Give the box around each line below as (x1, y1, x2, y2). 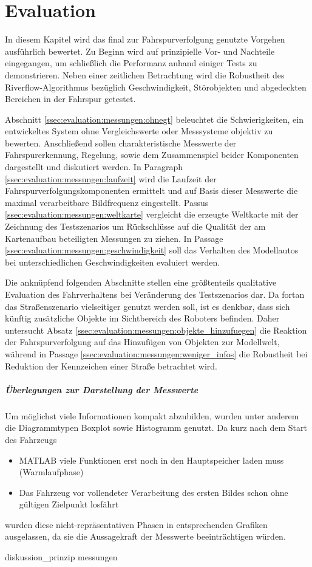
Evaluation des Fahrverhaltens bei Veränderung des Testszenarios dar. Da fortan (5, 288, 305, 300)
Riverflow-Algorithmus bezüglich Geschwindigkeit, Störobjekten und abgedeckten (5, 80, 307, 93)
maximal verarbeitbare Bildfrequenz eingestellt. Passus (5, 196, 209, 208)
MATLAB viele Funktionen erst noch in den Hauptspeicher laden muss (19, 453, 284, 466)
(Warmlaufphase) (19, 466, 84, 478)
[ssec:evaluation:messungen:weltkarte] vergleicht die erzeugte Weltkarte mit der (5, 208, 299, 221)
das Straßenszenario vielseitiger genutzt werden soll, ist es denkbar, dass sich (5, 300, 290, 312)
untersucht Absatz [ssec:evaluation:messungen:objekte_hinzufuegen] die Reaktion (5, 323, 307, 336)
